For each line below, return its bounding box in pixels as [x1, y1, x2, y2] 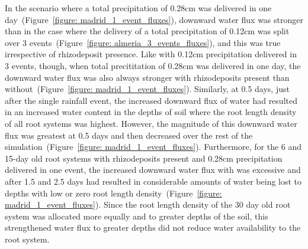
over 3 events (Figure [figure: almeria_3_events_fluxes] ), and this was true [5, 36, 281, 48]
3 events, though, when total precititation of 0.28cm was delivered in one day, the [5, 59, 301, 71]
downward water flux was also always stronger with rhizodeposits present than [5, 71, 290, 83]
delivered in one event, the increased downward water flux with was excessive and [5, 163, 301, 176]
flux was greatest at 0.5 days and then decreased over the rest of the [5, 129, 253, 141]
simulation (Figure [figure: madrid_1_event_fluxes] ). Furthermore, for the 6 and [5, 140, 302, 153]
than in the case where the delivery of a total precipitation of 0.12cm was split [5, 25, 290, 37]
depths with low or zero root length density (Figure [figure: [5, 186, 222, 199]
